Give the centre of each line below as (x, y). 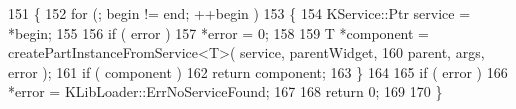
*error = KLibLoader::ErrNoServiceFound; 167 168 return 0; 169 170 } (225, 91)
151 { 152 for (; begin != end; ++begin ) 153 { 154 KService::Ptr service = (239, 13)
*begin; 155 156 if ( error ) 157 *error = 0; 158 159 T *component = (219, 32)
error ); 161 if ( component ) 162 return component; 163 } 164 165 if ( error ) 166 (258, 71)
